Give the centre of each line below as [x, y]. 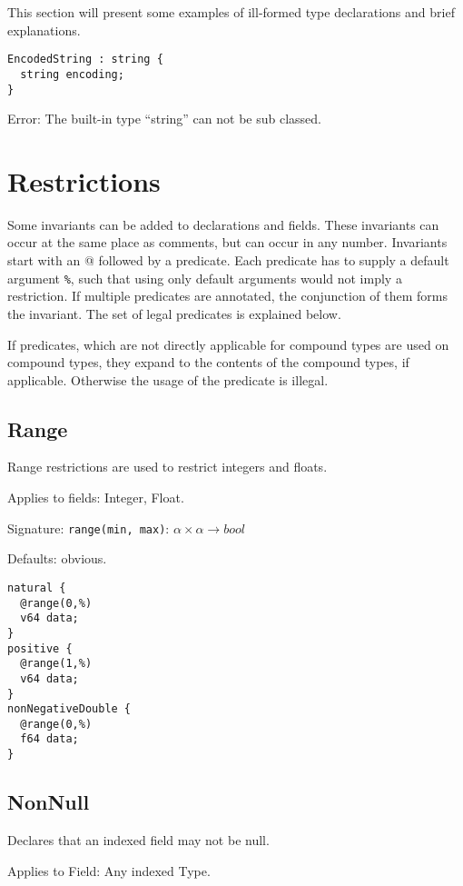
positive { [40, 648]
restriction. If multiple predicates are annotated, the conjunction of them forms [228, 296]
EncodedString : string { [85, 60]
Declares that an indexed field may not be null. [138, 840]
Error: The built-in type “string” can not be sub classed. [165, 119]
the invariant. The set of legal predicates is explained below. [174, 313]
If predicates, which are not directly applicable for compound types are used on [228, 344]
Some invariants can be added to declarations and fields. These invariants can [223, 224]
